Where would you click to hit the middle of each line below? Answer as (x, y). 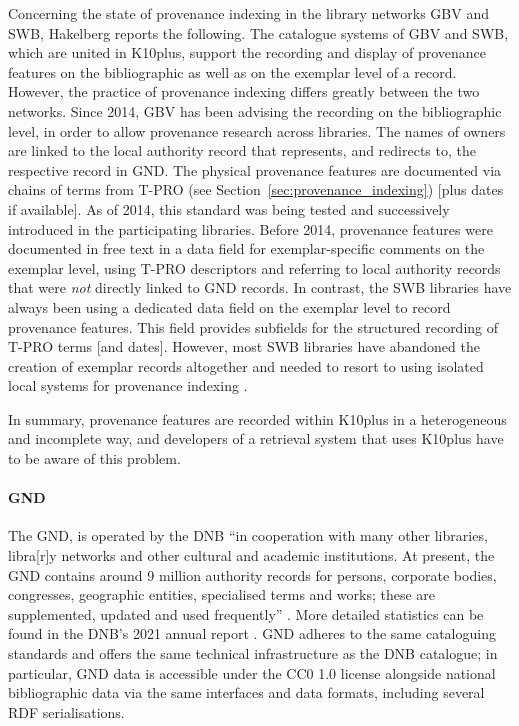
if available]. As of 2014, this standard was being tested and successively (229, 208)
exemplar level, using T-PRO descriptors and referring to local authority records (254, 267)
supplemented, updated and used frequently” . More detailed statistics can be (246, 613)
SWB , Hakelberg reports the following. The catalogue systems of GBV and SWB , (258, 32)
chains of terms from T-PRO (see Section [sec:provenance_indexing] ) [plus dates (256, 189)
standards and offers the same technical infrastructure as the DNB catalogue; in (253, 653)
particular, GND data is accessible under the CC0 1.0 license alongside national (252, 672)
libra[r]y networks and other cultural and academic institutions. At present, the (251, 555)
